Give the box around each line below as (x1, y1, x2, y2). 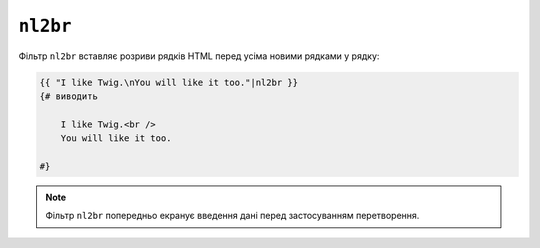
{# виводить (39, 90, 99, 102)
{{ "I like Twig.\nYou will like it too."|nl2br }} (39, 76, 299, 88)
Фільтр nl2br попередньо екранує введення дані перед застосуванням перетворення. (45, 210, 420, 222)
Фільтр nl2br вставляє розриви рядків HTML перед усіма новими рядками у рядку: (18, 50, 380, 62)
